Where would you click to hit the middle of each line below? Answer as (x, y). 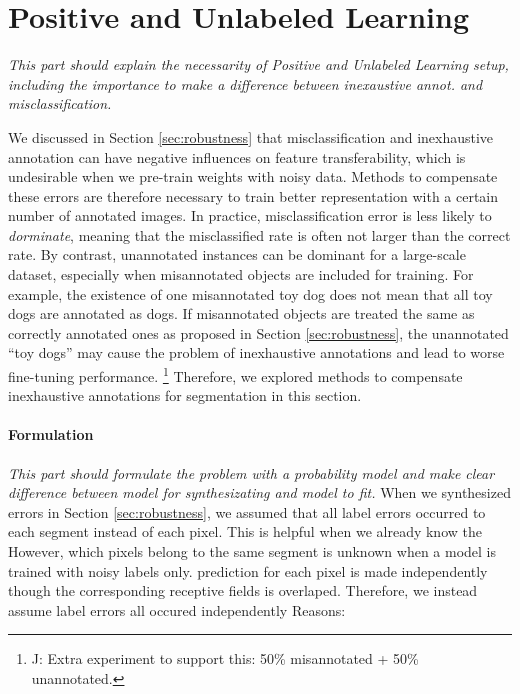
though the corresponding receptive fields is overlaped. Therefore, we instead (243, 590)
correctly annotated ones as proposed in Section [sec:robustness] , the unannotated (258, 332)
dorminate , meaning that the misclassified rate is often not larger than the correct (259, 234)
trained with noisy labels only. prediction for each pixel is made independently (248, 570)
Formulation (51, 434)
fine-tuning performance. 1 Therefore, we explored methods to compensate (235, 374)
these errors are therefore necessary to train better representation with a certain (253, 195)
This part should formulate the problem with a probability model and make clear (251, 472)
